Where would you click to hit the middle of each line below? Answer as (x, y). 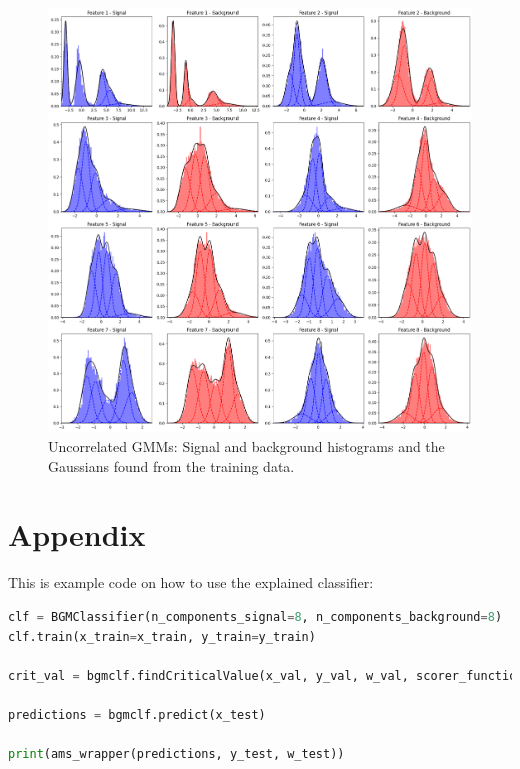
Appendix (77, 534)
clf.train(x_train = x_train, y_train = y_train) (162, 636)
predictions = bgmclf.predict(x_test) (137, 714)
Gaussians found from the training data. (171, 465)
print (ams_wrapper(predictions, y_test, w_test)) (176, 754)
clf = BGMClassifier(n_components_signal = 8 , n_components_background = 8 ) (255, 616)
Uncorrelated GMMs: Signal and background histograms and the (246, 446)
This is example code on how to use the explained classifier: (191, 582)
